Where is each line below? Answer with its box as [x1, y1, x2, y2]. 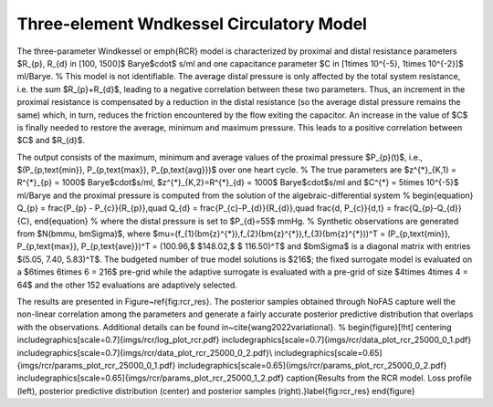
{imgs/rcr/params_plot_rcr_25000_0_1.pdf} [16, 360, 176, 370]
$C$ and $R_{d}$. [16, 135, 86, 146]
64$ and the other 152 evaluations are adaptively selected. [16, 279, 237, 290]
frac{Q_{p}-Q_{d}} [393, 203, 462, 214]
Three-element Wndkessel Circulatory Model [16, 14, 367, 34]
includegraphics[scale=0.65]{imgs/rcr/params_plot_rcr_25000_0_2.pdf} [177, 360, 447, 370]
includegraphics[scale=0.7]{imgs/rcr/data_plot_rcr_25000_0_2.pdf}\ [16, 347, 273, 358]
